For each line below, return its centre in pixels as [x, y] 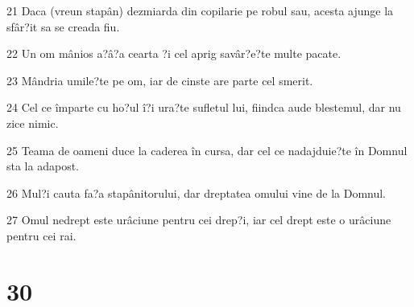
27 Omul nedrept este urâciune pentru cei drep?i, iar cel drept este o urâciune [199, 220]
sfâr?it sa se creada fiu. [63, 26]
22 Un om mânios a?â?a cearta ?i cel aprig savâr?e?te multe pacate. [174, 53]
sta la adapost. [43, 166]
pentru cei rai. [41, 235]
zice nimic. [33, 123]
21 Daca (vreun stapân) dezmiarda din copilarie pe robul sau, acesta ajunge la [200, 10]
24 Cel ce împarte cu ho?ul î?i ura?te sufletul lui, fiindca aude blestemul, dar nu [204, 107]
